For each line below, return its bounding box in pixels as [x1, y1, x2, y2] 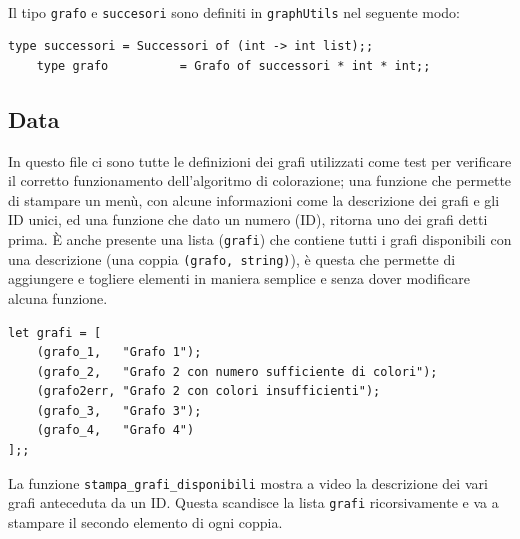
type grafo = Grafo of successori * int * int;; [36, 58, 431, 73]
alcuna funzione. [8, 287, 108, 308]
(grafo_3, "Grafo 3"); [36, 403, 202, 418]
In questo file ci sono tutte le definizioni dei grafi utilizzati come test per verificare [8, 150, 512, 171]
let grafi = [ [8, 325, 102, 340]
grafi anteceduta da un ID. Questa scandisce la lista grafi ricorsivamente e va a [8, 492, 499, 513]
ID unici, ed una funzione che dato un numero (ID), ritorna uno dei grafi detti [8, 209, 488, 230]
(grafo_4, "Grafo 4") [36, 423, 195, 438]
